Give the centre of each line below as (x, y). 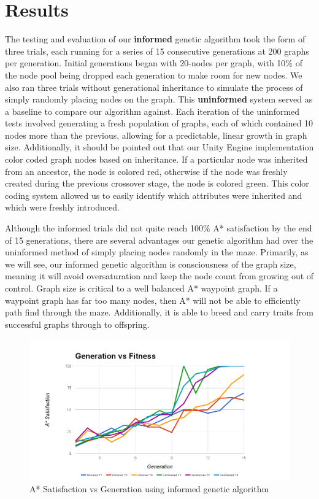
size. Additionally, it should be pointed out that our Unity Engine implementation (159, 147)
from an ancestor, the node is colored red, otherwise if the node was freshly (146, 171)
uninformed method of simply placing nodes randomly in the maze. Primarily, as (157, 252)
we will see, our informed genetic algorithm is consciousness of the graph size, (151, 264)
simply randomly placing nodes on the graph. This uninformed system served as (159, 99)
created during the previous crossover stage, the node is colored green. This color (157, 183)
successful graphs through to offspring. (77, 324)
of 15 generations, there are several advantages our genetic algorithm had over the (159, 240)
